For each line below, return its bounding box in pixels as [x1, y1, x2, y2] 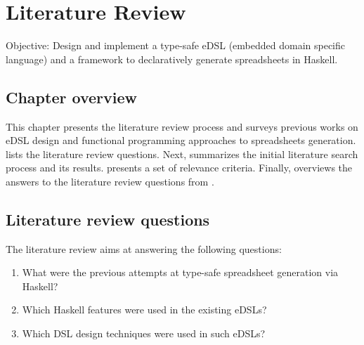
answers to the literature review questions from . [6, 174, 214, 188]
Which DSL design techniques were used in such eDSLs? [22, 326, 266, 341]
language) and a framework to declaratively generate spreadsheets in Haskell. [6, 51, 338, 66]
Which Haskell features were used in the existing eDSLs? [22, 302, 267, 317]
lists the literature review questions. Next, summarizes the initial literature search [6, 146, 358, 161]
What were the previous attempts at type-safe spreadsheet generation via [22, 265, 339, 280]
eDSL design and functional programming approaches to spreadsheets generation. [6, 133, 356, 148]
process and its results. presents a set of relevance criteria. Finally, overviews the [6, 160, 353, 175]
